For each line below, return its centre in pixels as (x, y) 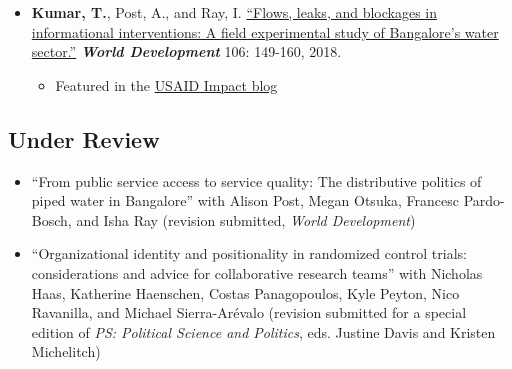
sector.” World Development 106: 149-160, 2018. (186, 51)
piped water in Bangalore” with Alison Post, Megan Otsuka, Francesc (245, 200)
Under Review (84, 138)
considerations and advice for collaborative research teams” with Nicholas (257, 272)
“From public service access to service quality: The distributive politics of (256, 180)
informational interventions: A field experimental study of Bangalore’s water (265, 31)
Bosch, (51, 219)
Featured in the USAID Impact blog (166, 84)
